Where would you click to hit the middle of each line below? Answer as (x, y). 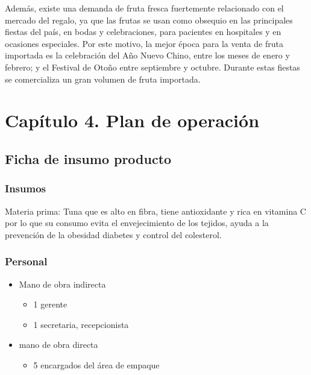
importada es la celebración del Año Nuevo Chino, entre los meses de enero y (147, 55)
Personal (26, 261)
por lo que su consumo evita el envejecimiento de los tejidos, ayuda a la (137, 223)
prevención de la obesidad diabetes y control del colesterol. (113, 234)
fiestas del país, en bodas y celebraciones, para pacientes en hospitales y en (143, 32)
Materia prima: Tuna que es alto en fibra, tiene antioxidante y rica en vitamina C (155, 211)
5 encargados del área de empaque (96, 364)
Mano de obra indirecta (62, 284)
